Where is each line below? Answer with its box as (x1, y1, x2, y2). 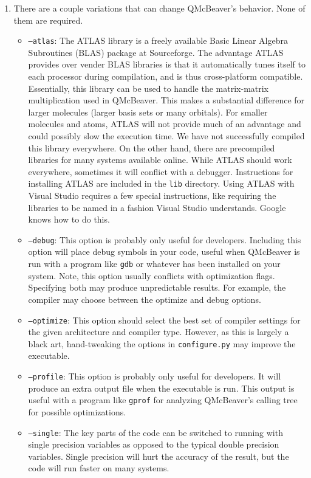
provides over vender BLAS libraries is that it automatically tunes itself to (28, 58, 306, 71)
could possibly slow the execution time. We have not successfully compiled (28, 130, 305, 142)
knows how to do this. (28, 213, 110, 226)
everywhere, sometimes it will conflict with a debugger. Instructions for (28, 165, 293, 178)
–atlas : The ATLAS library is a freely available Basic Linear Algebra (28, 34, 288, 47)
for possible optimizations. (28, 405, 126, 418)
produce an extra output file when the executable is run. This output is (28, 381, 295, 394)
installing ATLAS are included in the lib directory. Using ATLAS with (28, 177, 295, 190)
